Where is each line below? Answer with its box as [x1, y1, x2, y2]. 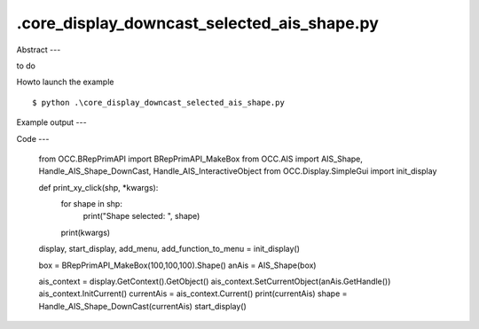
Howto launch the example [16, 76, 114, 88]
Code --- [16, 133, 50, 144]
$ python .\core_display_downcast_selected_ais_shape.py [32, 98, 286, 107]
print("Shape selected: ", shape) [82, 211, 200, 222]
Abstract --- [16, 44, 61, 55]
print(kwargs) [60, 227, 111, 238]
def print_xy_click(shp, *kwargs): [38, 182, 159, 192]
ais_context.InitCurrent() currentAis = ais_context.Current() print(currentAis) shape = [38, 288, 348, 299]
